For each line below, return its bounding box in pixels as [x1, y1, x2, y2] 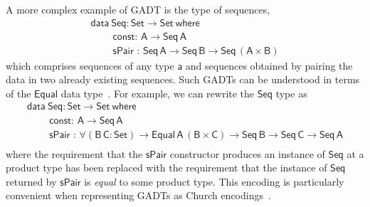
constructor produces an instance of [169, 146, 325, 161]
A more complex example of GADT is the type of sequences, [6, 2, 270, 16]
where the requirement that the [6, 146, 143, 161]
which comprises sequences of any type [6, 58, 174, 73]
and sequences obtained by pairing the [185, 58, 353, 73]
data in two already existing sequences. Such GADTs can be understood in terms [6, 72, 360, 87]
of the [6, 85, 31, 100]
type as [275, 85, 307, 100]
